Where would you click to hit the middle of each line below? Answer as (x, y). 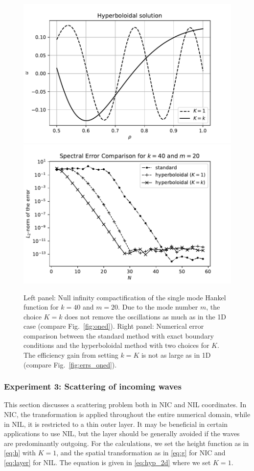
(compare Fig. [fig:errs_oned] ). (70, 364)
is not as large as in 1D (176, 355)
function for (41, 307)
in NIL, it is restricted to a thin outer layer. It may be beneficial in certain (116, 424)
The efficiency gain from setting (71, 355)
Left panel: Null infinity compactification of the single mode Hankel (125, 297)
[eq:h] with (20, 453)
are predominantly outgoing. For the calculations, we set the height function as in (127, 443)
